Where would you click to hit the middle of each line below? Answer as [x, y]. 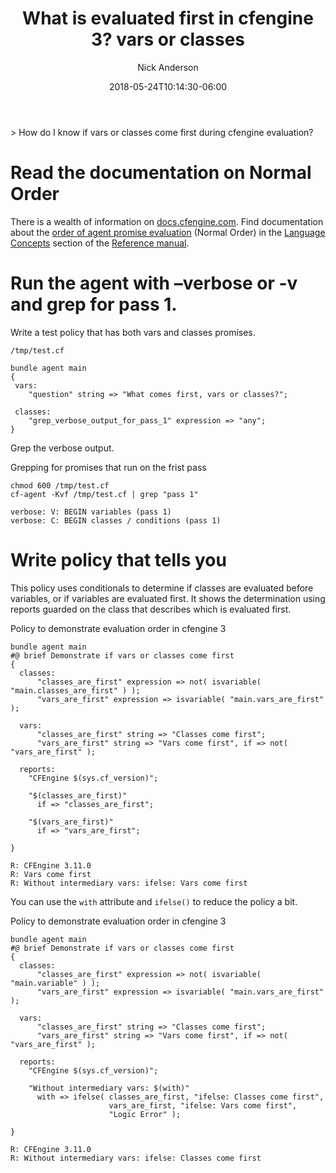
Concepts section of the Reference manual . [100, 243]
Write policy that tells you [118, 560]
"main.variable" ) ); [55, 983]
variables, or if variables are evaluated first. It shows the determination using [168, 598]
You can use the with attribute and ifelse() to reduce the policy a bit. [154, 901]
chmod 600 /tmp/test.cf [60, 485]
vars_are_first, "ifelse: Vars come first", [203, 1105]
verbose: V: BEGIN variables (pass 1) [91, 512]
